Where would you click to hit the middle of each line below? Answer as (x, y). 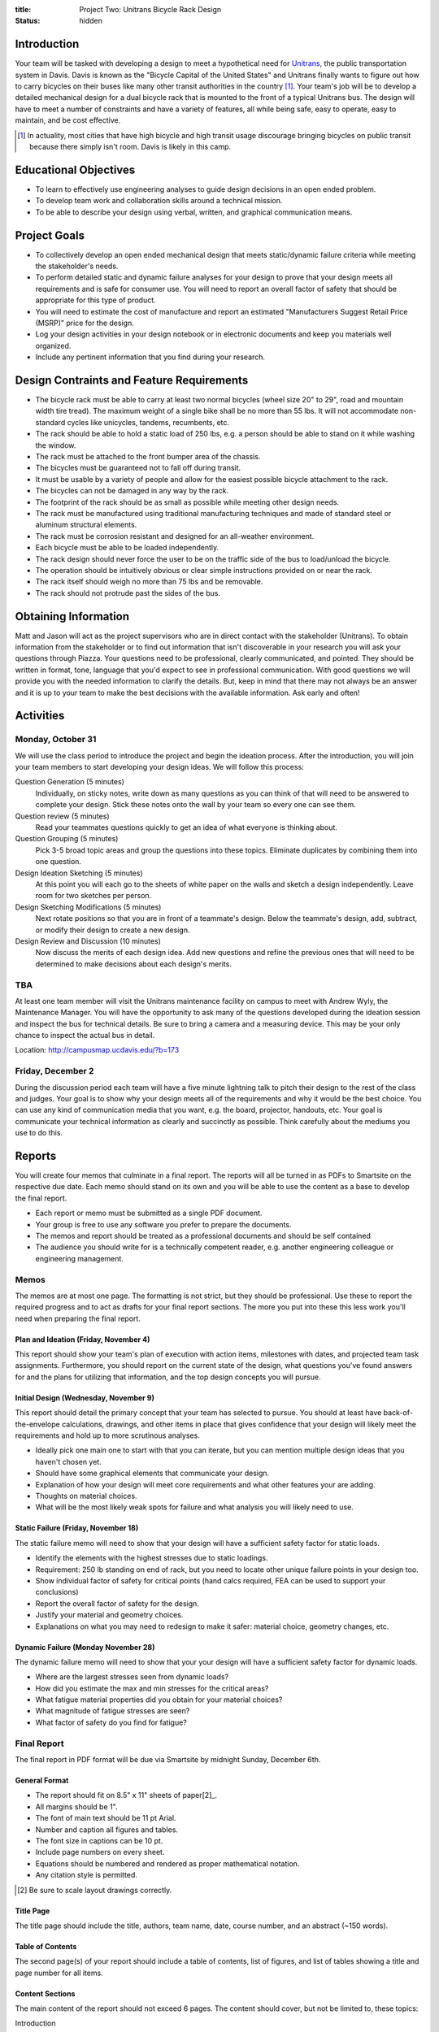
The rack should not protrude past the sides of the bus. (128, 593)
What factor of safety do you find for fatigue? (111, 1722)
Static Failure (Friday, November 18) (77, 1528)
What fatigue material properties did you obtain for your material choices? (159, 1700)
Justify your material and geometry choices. (109, 1615)
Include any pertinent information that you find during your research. (150, 357)
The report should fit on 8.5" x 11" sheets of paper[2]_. (126, 1795)
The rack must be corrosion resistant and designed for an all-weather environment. (175, 536)
